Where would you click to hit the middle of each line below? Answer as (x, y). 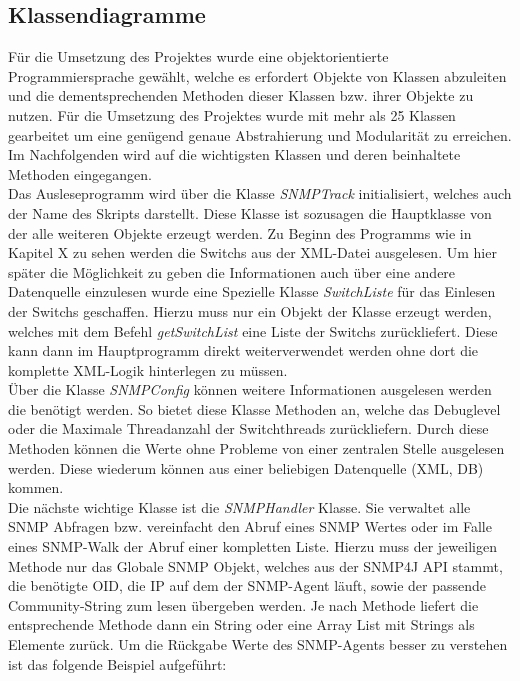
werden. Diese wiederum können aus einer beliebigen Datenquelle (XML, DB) (246, 467)
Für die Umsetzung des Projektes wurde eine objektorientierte (198, 56)
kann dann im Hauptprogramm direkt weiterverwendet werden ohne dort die (243, 350)
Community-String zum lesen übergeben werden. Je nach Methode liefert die (243, 604)
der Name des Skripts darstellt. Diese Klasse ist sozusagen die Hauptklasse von (250, 212)
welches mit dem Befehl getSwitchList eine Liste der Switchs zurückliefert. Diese (253, 330)
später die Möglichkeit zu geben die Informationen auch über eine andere (232, 271)
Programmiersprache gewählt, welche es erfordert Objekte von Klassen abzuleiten (257, 75)
